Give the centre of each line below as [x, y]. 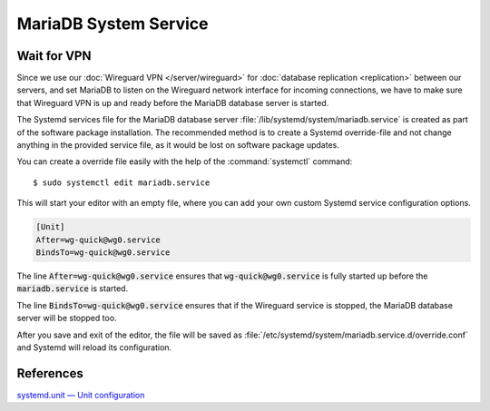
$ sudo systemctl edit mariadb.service [122, 182]
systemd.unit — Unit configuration [81, 395]
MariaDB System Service [113, 24]
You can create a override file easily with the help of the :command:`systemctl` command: [185, 161]
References [50, 373]
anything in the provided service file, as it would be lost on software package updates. [178, 145]
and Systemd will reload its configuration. [94, 347]
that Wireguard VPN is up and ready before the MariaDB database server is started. [173, 103]
